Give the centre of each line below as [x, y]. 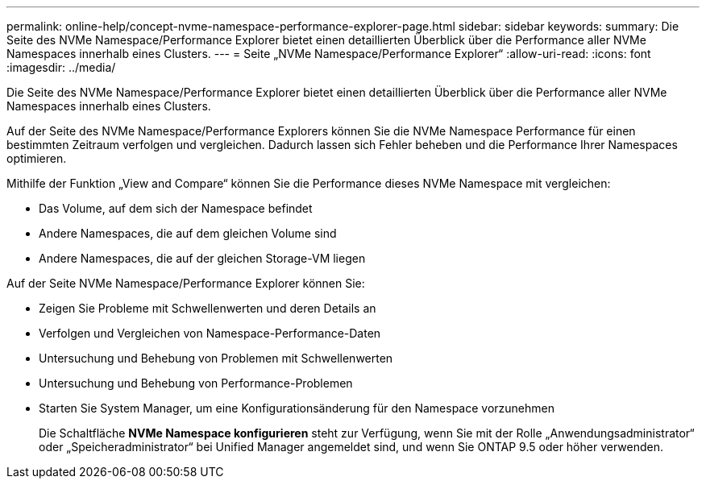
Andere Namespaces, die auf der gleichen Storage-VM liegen [202, 258]
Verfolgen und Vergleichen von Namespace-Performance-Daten [210, 333]
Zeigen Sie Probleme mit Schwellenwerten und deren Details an [208, 308]
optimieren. [37, 158]
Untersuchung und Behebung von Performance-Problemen [196, 383]
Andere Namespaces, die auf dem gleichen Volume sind [188, 233]
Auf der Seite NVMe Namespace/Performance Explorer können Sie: [186, 283]
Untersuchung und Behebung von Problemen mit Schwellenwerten [216, 358]
